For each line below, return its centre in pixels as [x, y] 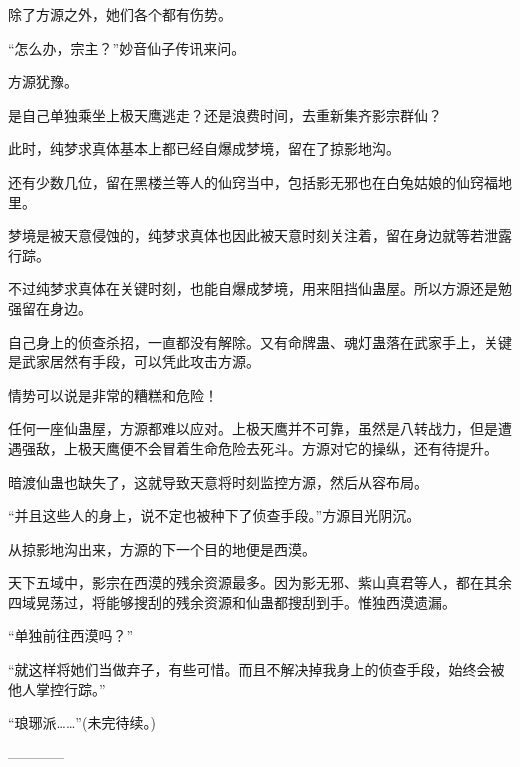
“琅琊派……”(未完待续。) [82, 722]
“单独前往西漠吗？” [71, 635]
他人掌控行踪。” [57, 688]
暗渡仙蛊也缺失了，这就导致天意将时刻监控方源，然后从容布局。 [218, 481]
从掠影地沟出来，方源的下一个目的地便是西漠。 [162, 548]
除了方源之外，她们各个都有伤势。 [120, 14]
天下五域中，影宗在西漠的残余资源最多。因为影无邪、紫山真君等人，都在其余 [260, 582]
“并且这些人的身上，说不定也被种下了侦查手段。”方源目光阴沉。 [214, 515]
